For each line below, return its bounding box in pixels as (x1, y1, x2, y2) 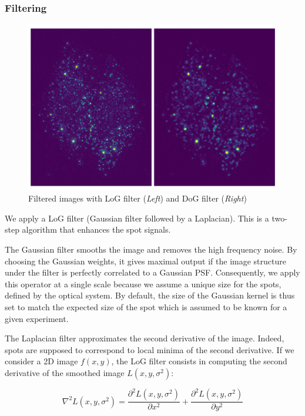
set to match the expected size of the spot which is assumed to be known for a (5, 300, 287, 313)
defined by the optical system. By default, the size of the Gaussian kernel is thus (5, 289, 295, 301)
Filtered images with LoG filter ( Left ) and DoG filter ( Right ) (28, 192, 247, 204)
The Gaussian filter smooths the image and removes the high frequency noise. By (5, 243, 297, 255)
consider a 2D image (5, 355, 78, 367)
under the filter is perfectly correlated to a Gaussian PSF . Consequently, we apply (5, 266, 300, 279)
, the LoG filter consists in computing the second (111, 355, 287, 367)
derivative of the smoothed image (5, 366, 125, 378)
